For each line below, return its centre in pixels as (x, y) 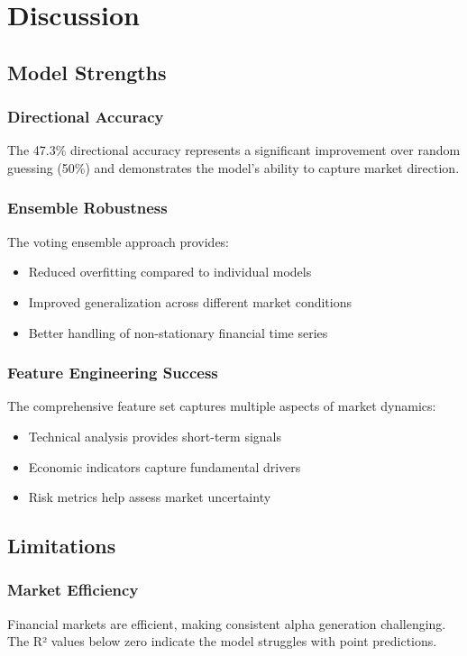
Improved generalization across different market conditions (190, 301)
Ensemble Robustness (87, 208)
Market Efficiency (73, 590)
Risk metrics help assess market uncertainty (150, 497)
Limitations (62, 546)
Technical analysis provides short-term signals (155, 436)
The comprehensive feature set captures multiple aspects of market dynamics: (222, 406)
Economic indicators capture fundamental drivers (165, 466)
